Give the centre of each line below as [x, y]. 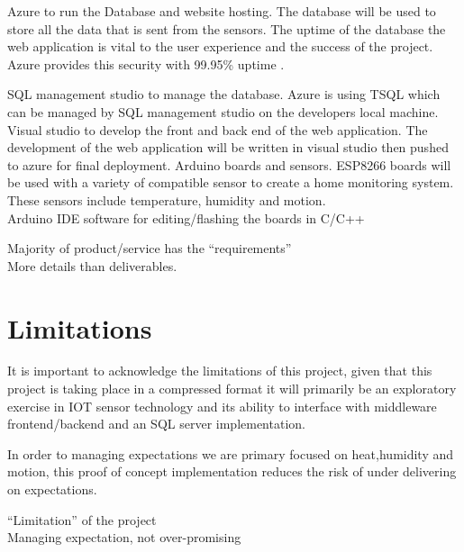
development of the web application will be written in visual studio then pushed [228, 147]
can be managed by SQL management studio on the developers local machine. [223, 111]
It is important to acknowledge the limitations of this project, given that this [220, 371]
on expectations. [52, 489]
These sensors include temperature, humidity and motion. [167, 199]
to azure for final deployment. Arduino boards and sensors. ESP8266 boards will [229, 164]
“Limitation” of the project [82, 519]
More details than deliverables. [92, 265]
